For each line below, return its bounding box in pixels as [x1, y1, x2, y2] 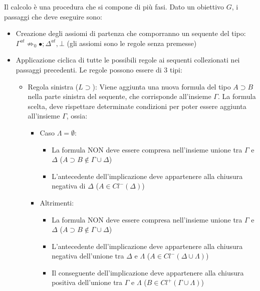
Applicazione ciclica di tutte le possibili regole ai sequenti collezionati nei [16, 54, 240, 65]
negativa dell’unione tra [52, 250, 124, 261]
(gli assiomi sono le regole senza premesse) [67, 37, 197, 48]
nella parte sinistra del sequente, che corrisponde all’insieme [28, 91, 211, 101]
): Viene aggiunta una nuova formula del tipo [92, 81, 231, 91]
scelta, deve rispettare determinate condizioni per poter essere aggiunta [28, 100, 246, 111]
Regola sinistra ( [28, 81, 79, 91]
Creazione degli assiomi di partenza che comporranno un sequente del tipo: [16, 28, 246, 38]
